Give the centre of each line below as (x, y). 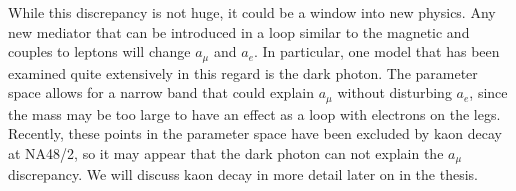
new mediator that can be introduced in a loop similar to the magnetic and (239, 31)
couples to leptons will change (99, 51)
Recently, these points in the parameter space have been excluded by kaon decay (255, 133)
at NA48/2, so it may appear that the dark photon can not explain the (226, 152)
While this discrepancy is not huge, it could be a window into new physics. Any (252, 12)
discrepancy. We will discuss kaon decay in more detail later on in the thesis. (243, 174)
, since (488, 92)
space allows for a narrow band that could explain (161, 92)
